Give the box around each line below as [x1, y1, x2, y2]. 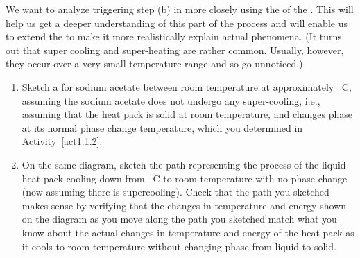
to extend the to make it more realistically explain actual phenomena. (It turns [6, 29, 342, 44]
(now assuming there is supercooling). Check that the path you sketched [22, 184, 329, 199]
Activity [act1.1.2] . [22, 134, 103, 148]
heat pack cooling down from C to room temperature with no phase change [22, 171, 348, 185]
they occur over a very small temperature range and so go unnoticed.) [6, 56, 303, 71]
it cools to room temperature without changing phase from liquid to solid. [22, 239, 336, 253]
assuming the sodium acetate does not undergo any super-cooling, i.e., [22, 93, 320, 108]
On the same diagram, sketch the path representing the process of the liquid [22, 157, 346, 171]
